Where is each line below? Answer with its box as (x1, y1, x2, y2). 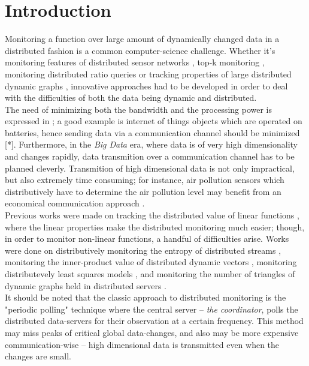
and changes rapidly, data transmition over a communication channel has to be (5, 150, 295, 163)
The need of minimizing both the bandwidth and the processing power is (5, 103, 272, 115)
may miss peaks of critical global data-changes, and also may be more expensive (5, 326, 299, 338)
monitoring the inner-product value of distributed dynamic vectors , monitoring (5, 256, 297, 268)
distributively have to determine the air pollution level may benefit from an (5, 185, 281, 197)
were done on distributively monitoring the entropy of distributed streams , (5, 244, 281, 256)
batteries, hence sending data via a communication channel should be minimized (5, 126, 300, 139)
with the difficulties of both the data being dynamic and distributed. (5, 91, 257, 104)
